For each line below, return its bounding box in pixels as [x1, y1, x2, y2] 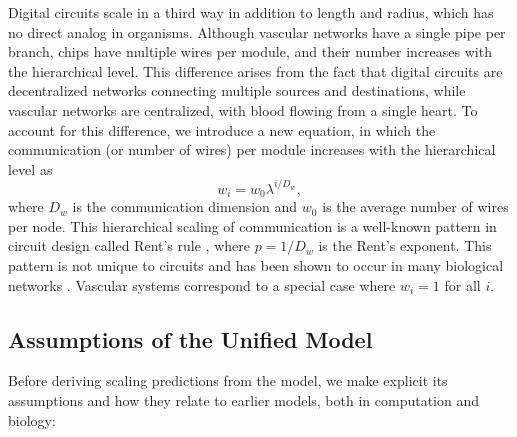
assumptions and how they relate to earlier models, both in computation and [8, 390, 480, 411]
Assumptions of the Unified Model [8, 323, 373, 354]
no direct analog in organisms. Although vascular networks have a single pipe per [8, 21, 506, 42]
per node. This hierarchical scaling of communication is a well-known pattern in [8, 215, 497, 236]
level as [8, 158, 53, 179]
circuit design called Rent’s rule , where [8, 235, 250, 256]
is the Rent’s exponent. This [318, 235, 492, 256]
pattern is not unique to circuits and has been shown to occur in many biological [8, 255, 504, 276]
